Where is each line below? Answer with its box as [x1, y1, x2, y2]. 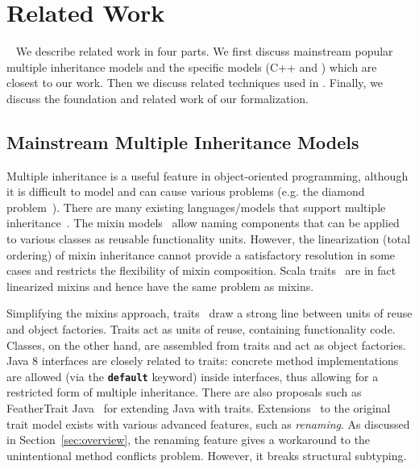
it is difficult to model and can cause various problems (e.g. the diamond [6, 183, 365, 200]
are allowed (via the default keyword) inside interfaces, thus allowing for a [6, 367, 379, 384]
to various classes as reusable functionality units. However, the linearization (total [6, 230, 411, 247]
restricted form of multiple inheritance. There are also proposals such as [6, 384, 362, 401]
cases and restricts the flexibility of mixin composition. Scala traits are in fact [6, 262, 396, 279]
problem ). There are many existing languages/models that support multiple [6, 198, 386, 215]
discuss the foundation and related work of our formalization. [6, 89, 309, 106]
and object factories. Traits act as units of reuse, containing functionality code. [6, 321, 396, 338]
